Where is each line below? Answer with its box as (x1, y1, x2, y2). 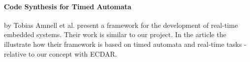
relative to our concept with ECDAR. (4, 48, 117, 59)
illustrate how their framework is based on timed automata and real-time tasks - (4, 39, 247, 49)
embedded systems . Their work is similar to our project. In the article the (4, 29, 226, 40)
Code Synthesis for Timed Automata (4, 1, 131, 11)
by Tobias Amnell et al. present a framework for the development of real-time (4, 20, 238, 30)
